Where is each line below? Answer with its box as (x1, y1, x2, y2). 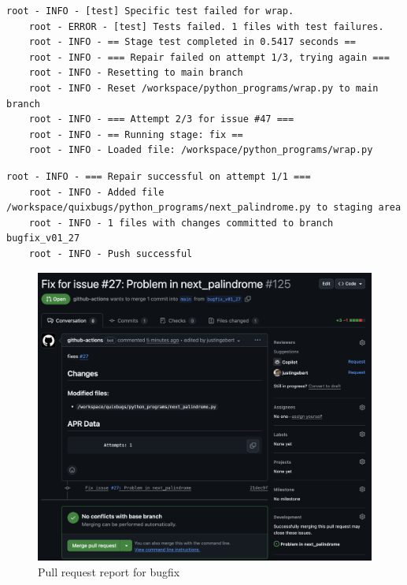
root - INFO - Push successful (28, 248, 193, 259)
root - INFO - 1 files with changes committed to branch (28, 217, 334, 229)
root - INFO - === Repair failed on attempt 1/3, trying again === (28, 51, 390, 63)
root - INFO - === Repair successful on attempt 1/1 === (6, 170, 311, 182)
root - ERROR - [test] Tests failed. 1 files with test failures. (28, 20, 384, 32)
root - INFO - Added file (28, 186, 165, 198)
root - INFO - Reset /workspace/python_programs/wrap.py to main (28, 82, 379, 94)
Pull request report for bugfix (38, 563, 180, 579)
